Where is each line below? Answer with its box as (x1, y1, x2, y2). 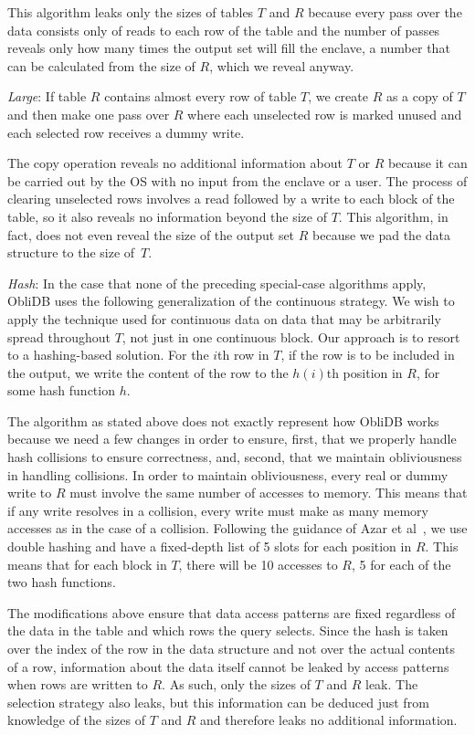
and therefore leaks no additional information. (200, 710, 458, 730)
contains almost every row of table (104, 87, 297, 106)
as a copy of (385, 87, 453, 106)
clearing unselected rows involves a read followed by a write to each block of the (7, 189, 455, 208)
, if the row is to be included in (280, 345, 455, 364)
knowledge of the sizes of (7, 710, 146, 730)
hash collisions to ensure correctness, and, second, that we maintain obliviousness (7, 447, 462, 467)
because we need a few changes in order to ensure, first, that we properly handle (7, 429, 457, 448)
